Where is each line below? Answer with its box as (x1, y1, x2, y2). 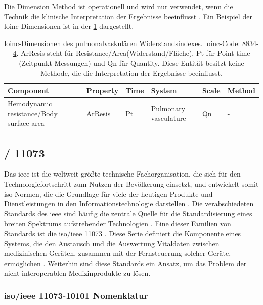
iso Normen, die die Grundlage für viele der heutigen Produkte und (4, 188, 213, 199)
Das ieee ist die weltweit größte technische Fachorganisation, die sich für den (4, 168, 241, 179)
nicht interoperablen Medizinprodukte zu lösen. (4, 268, 151, 278)
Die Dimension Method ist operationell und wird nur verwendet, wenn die (4, 1, 233, 11)
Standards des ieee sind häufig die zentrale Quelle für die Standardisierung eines (4, 208, 252, 219)
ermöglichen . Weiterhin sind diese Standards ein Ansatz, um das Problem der (4, 257, 247, 268)
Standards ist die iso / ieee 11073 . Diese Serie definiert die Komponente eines (4, 228, 241, 239)
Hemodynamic (8, 98, 52, 108)
